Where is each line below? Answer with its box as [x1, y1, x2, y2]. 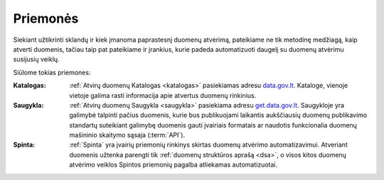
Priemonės [13, 11, 79, 26]
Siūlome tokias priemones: [13, 68, 91, 77]
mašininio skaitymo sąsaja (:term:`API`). [69, 131, 185, 140]
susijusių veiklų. [13, 55, 60, 64]
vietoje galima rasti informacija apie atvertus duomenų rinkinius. [69, 91, 257, 99]
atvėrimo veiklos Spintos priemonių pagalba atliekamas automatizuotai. [69, 160, 277, 169]
